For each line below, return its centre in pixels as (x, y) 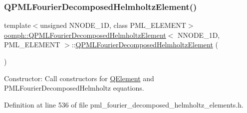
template (17, 25)
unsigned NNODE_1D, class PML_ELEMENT (113, 25)
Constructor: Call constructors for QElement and (79, 78)
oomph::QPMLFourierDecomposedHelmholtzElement (85, 35)
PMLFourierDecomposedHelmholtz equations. (74, 88)
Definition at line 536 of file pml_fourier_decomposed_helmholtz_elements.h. (124, 104)
